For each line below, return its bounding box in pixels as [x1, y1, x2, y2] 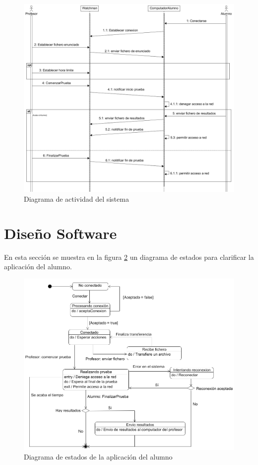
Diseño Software [4, 223, 117, 243]
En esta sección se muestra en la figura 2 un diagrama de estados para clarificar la [4, 251, 254, 262]
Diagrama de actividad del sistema [24, 194, 129, 204]
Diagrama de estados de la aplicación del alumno [24, 452, 173, 462]
